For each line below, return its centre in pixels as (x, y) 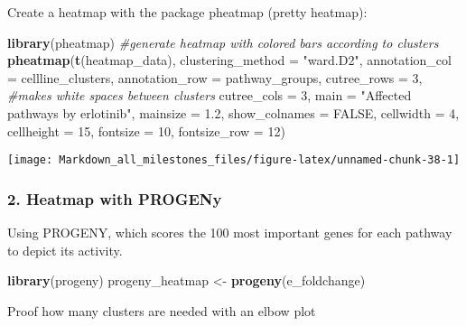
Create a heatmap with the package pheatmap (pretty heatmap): (187, 12)
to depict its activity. (65, 250)
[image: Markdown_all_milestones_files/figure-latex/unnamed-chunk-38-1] (234, 160)
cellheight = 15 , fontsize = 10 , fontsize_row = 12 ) (146, 130)
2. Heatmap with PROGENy (115, 198)
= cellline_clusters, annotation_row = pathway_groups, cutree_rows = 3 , (215, 77)
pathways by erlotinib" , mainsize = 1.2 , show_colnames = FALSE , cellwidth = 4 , (233, 112)
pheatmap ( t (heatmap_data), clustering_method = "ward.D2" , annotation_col (229, 60)
